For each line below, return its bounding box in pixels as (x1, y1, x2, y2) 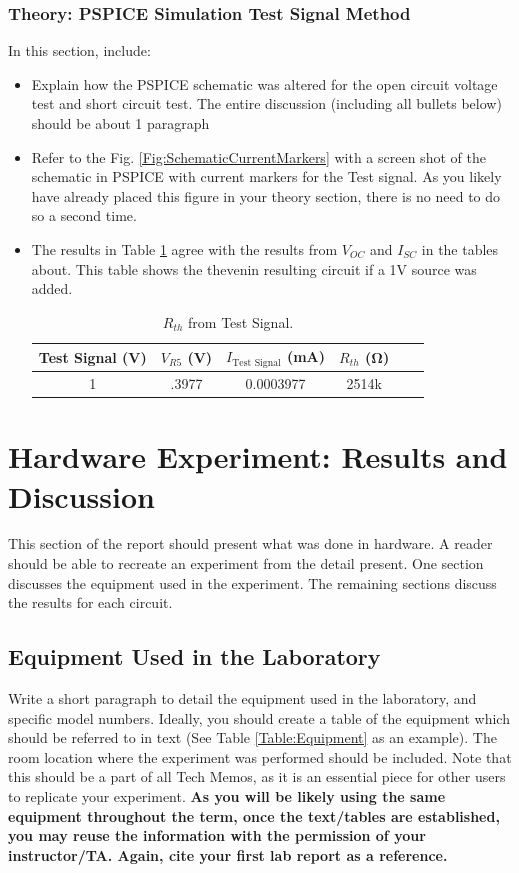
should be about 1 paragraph (31, 113, 210, 133)
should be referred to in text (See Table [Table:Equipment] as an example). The (8, 727, 497, 748)
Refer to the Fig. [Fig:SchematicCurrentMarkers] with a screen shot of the (31, 146, 486, 167)
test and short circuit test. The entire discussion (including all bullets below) (31, 93, 502, 114)
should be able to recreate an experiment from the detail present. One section (8, 553, 484, 574)
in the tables (421, 238, 499, 259)
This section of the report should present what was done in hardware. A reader (8, 533, 493, 554)
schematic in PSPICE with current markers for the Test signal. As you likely (31, 166, 502, 187)
